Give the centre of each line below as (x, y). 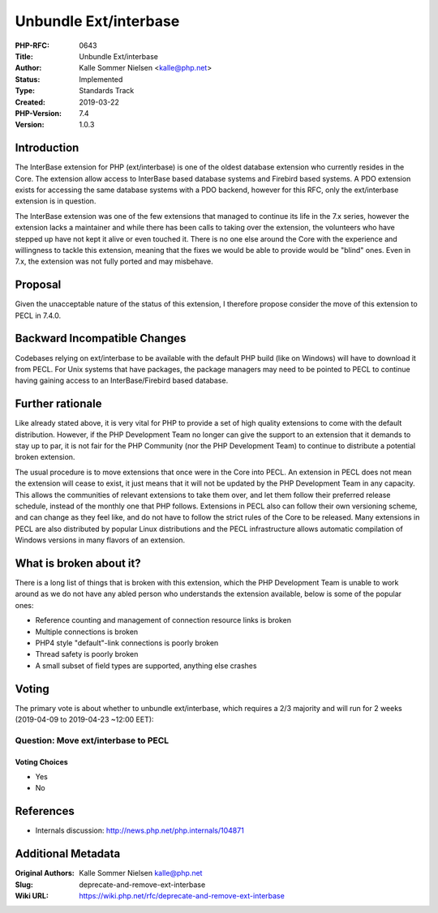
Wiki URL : (32, 895)
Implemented (101, 79)
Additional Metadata (68, 854)
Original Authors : (45, 873)
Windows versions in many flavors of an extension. (100, 540)
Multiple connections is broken (87, 632)
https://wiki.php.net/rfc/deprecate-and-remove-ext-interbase (182, 895)
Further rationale (58, 404)
